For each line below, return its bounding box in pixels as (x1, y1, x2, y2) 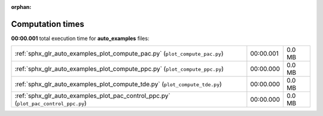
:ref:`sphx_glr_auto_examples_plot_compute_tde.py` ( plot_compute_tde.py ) (14, 80, 223, 88)
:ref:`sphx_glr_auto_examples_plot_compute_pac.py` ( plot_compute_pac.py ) (14, 50, 224, 58)
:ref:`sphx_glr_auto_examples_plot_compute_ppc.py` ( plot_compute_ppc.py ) (14, 65, 224, 73)
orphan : (11, 4, 32, 10)
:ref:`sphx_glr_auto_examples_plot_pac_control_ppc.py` (14, 91, 170, 100)
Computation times (11, 19, 84, 29)
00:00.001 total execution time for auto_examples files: (11, 35, 150, 42)
